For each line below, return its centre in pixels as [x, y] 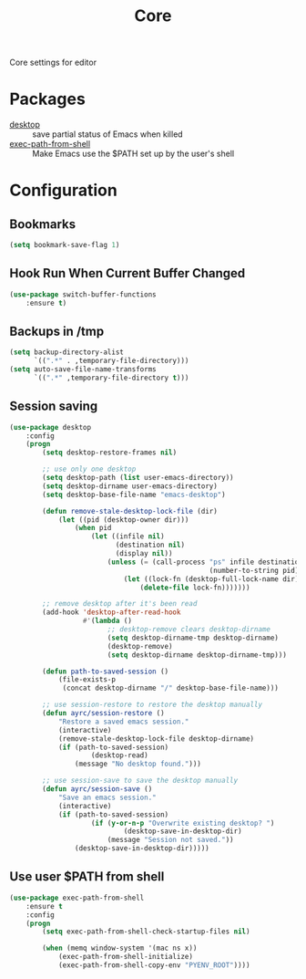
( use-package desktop [51, 427]
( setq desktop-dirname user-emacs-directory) [130, 486]
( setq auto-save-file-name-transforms [83, 370]
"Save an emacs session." [107, 797]
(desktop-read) [119, 755]
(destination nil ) [150, 545]
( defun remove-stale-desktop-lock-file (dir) [130, 511]
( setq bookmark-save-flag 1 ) [65, 245]
